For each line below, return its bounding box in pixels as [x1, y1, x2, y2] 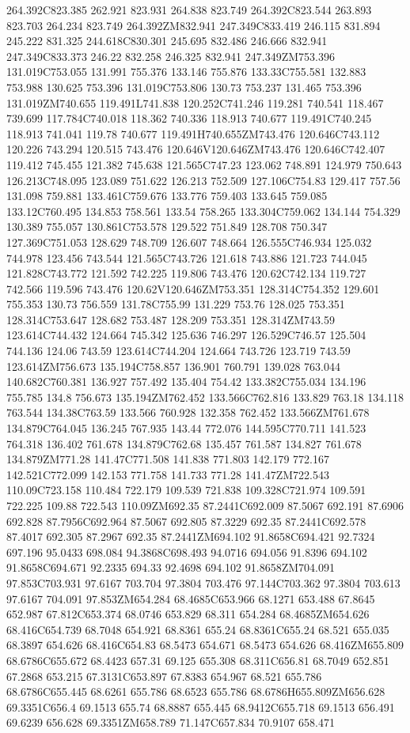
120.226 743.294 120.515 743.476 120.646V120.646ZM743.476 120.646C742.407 [6, 141, 385, 157]
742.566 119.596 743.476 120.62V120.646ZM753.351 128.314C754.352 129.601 [6, 280, 380, 297]
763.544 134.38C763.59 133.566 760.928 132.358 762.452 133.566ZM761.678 [6, 404, 370, 421]
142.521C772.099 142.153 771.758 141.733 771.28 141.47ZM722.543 [6, 466, 329, 482]
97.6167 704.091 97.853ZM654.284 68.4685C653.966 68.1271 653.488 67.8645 [6, 590, 375, 606]
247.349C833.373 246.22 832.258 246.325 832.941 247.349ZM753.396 [6, 47, 335, 64]
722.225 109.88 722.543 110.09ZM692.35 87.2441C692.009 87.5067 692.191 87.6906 [6, 497, 404, 513]
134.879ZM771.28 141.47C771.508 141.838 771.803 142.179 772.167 [6, 451, 329, 467]
